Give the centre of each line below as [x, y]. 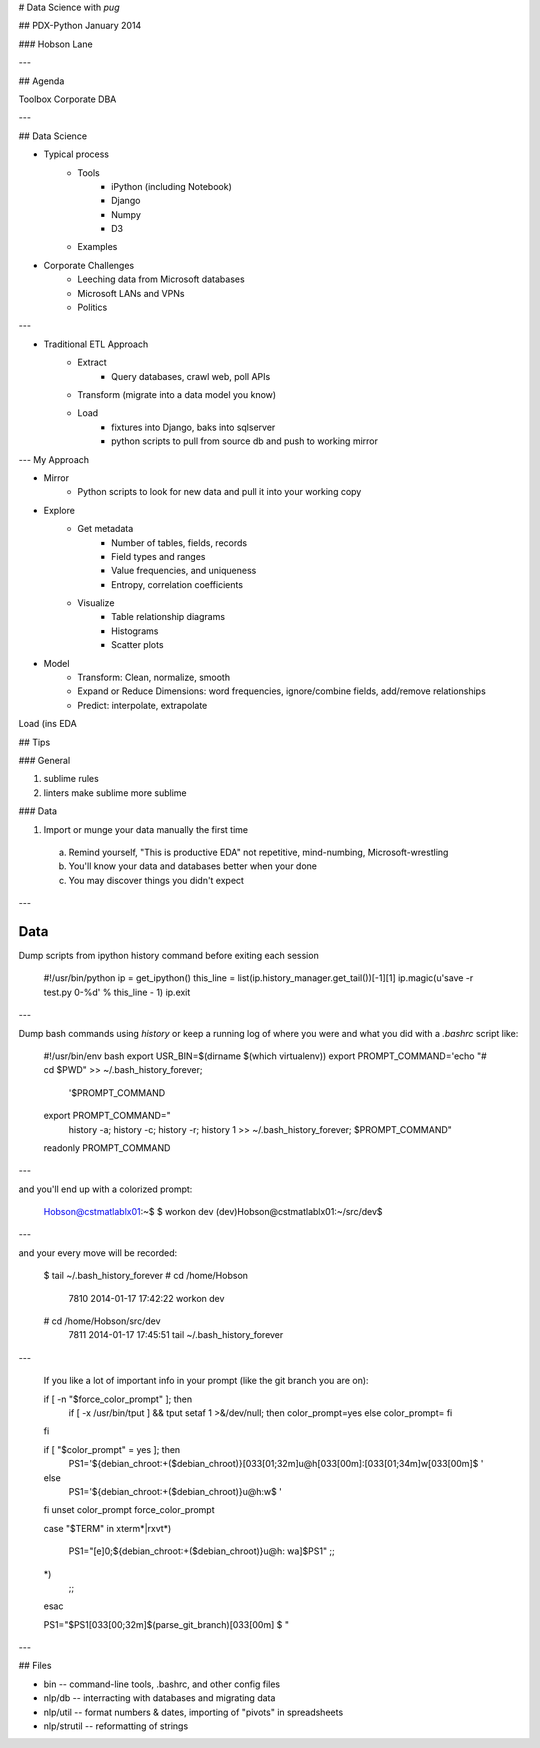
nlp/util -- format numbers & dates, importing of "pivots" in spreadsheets [193, 1712]
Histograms [135, 631]
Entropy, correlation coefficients [177, 584]
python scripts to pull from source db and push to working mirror [245, 441]
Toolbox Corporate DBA [67, 99]
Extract [92, 362]
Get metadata [105, 529]
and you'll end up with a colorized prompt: [105, 1189]
